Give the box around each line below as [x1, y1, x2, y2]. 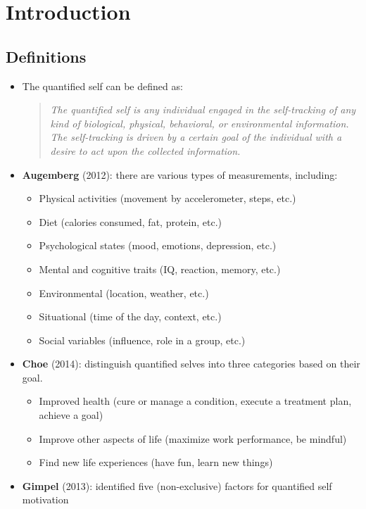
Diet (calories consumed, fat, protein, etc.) [39, 214, 222, 229]
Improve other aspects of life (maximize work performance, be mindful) [39, 431, 347, 446]
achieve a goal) [39, 408, 103, 422]
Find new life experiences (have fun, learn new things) [39, 455, 273, 470]
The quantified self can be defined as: [22, 78, 183, 93]
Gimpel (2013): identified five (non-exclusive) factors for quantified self [22, 478, 332, 493]
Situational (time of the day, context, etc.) [39, 309, 222, 324]
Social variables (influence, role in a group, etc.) [39, 332, 246, 347]
